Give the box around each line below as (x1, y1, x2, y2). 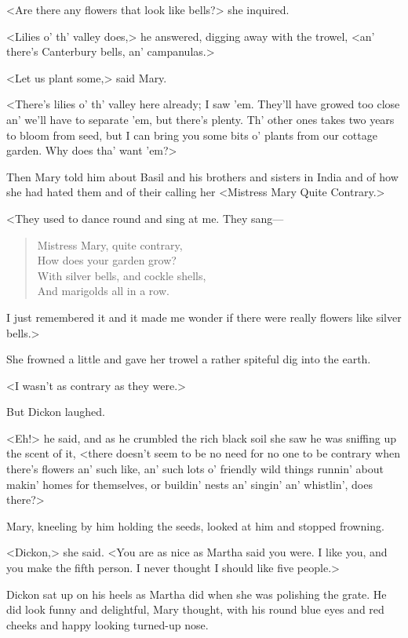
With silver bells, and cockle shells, (37, 267, 206, 283)
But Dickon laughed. (6, 403, 106, 420)
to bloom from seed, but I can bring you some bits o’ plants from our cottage (6, 126, 377, 143)
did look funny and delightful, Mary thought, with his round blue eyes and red (6, 601, 384, 618)
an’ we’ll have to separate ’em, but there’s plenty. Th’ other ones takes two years (6, 111, 395, 127)
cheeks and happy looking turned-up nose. (6, 616, 209, 633)
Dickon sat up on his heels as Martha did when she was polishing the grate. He (6, 585, 387, 602)
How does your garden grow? (37, 252, 177, 268)
